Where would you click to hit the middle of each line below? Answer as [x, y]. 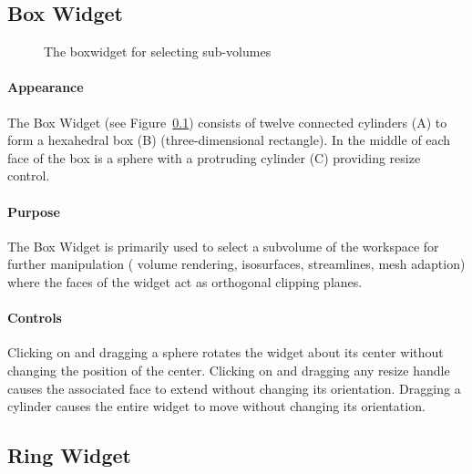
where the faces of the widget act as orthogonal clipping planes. [185, 281]
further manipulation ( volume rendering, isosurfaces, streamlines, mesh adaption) [236, 264]
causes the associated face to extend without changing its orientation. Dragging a [234, 388]
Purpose [34, 211]
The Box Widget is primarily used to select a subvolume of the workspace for [223, 246]
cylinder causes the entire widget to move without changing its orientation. [216, 406]
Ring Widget [69, 455]
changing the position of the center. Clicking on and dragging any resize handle [229, 370]
